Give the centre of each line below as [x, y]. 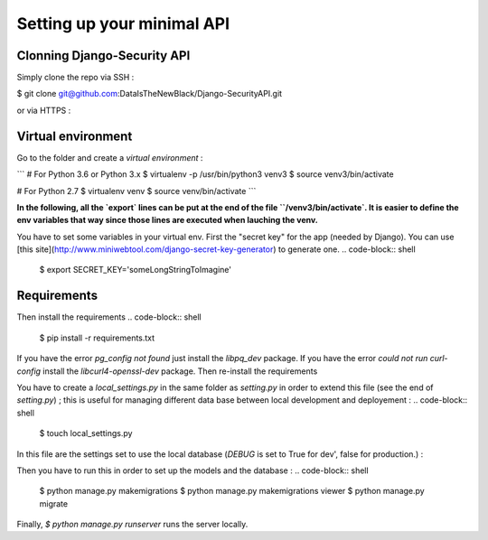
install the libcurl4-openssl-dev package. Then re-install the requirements [180, 371]
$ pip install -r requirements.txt [97, 338]
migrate [53, 503]
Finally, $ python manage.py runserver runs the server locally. [132, 525]
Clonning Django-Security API [103, 56]
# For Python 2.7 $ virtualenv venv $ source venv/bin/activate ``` [136, 191]
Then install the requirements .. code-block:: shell [109, 317]
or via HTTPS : [44, 110]
